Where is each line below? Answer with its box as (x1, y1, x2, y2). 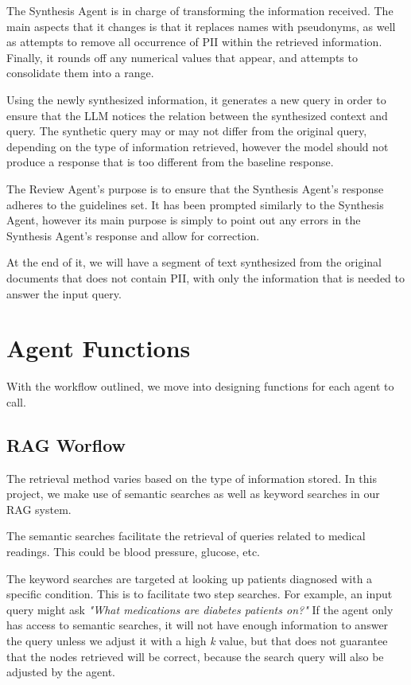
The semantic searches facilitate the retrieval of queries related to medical (6, 527, 366, 544)
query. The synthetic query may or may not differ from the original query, (6, 123, 367, 139)
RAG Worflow (6, 432, 126, 457)
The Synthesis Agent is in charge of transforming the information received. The (6, 2, 394, 18)
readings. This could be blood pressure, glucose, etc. (6, 543, 261, 559)
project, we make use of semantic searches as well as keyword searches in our (6, 485, 380, 502)
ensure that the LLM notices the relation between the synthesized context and (6, 107, 388, 123)
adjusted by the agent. (6, 664, 115, 680)
